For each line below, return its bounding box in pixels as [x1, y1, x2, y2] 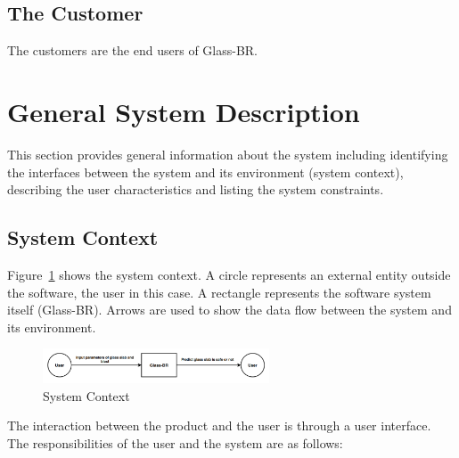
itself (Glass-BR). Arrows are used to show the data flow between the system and [7, 300, 452, 319]
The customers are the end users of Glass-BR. [7, 41, 258, 60]
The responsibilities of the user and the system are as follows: [7, 433, 343, 452]
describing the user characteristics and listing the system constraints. [7, 180, 384, 199]
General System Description [7, 93, 360, 129]
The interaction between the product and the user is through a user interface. [7, 416, 431, 435]
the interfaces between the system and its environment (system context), [7, 162, 404, 181]
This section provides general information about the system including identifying [7, 144, 448, 163]
